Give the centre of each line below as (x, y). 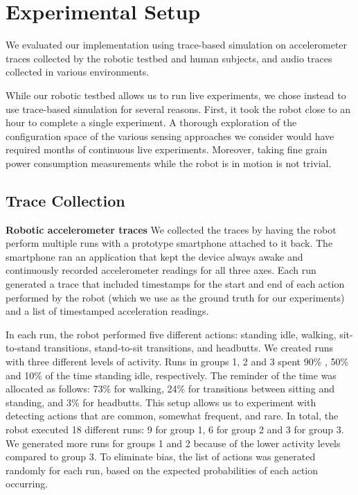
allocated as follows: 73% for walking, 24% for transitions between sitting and (170, 389)
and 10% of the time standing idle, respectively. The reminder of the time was (171, 375)
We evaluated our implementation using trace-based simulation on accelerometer (177, 45)
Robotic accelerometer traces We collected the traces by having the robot (171, 229)
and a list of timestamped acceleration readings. (107, 311)
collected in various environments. (78, 72)
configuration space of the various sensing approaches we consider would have (170, 136)
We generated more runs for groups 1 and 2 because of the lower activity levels (173, 443)
